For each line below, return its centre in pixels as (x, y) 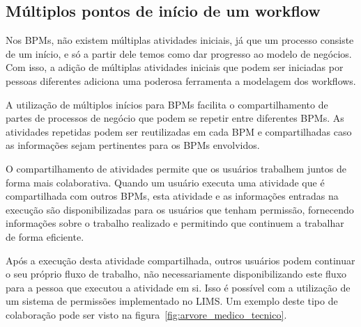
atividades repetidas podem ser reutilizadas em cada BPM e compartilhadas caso (179, 131)
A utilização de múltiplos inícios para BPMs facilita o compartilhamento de (167, 104)
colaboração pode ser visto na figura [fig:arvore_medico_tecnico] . (146, 314)
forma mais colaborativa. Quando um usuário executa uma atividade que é (165, 182)
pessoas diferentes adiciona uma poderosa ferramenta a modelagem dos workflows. (181, 80)
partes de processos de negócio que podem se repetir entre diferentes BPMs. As (175, 118)
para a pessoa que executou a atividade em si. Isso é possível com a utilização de (178, 287)
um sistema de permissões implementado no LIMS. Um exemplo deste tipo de (172, 301)
